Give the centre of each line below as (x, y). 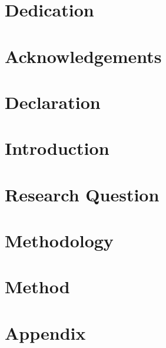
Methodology (59, 241)
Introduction (57, 148)
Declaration (53, 102)
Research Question (82, 194)
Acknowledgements (83, 56)
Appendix (45, 332)
